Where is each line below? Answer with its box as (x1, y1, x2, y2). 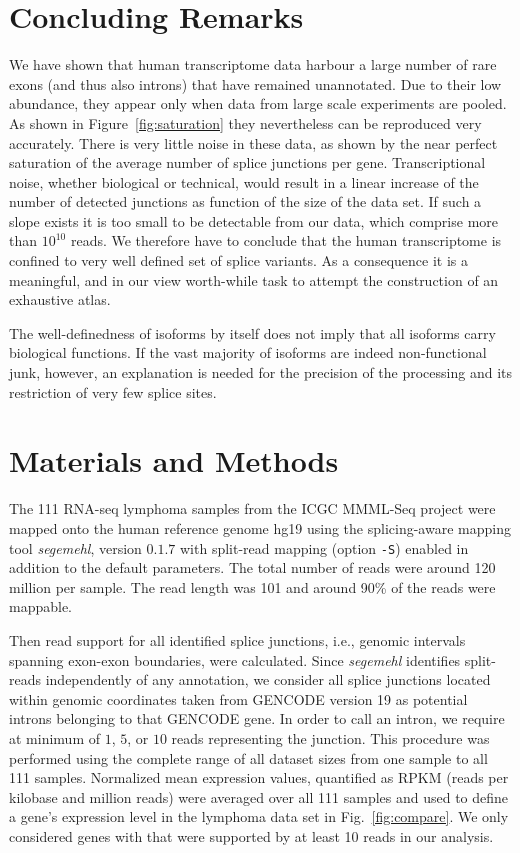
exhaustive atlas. (9, 289, 111, 310)
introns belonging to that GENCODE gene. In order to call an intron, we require (9, 708, 505, 729)
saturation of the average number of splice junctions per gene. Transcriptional (9, 152, 486, 173)
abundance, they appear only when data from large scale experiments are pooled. (9, 93, 507, 114)
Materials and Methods (9, 440, 339, 481)
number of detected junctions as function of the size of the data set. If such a (9, 191, 482, 212)
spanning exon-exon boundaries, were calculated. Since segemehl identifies (9, 649, 461, 670)
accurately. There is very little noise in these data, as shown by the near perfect (9, 132, 498, 153)
